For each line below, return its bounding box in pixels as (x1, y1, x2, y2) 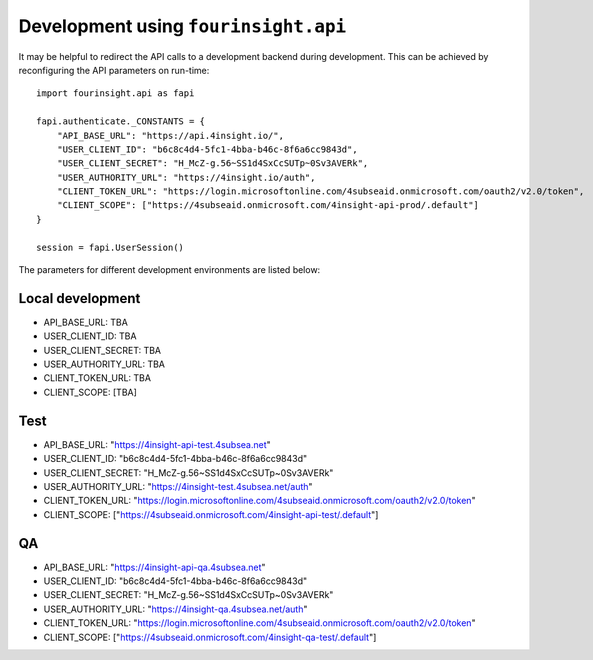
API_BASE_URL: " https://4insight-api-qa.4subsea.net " (43, 561, 266, 573)
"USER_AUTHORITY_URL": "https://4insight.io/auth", (56, 171, 316, 183)
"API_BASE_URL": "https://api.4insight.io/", (56, 130, 285, 141)
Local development (18, 290, 141, 307)
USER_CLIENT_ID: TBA (43, 330, 137, 342)
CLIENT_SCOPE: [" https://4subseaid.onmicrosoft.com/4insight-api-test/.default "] (43, 508, 379, 520)
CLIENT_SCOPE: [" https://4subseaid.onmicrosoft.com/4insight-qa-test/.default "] (43, 631, 377, 643)
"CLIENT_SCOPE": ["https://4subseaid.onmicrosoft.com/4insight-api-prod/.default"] (56, 200, 480, 211)
